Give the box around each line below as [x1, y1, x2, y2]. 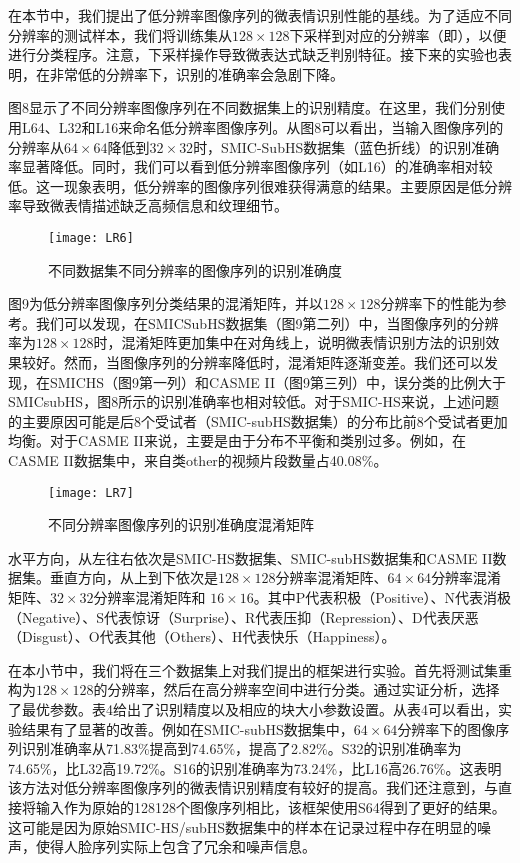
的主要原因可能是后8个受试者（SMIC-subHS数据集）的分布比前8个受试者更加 [8, 410, 508, 431]
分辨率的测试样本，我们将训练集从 [8, 24, 232, 45]
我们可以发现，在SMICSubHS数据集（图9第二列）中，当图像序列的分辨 [35, 312, 499, 333]
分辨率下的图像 [397, 718, 496, 739]
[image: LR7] [48, 485, 134, 500]
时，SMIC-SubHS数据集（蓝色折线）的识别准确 [193, 136, 500, 157]
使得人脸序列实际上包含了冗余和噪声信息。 [35, 836, 316, 857]
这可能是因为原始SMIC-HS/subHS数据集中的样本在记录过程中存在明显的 [8, 816, 478, 837]
